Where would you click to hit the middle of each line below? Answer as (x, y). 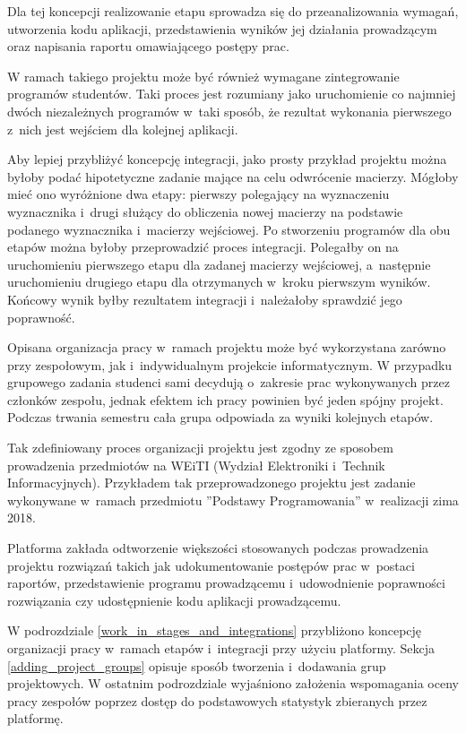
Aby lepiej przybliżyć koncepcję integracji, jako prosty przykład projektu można (227, 159)
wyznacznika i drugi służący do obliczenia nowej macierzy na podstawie (205, 211)
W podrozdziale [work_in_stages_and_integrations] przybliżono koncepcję (215, 630)
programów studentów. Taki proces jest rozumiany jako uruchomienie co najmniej (232, 94)
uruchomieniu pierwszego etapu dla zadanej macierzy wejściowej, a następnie (219, 264)
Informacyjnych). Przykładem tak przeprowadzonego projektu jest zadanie (211, 483)
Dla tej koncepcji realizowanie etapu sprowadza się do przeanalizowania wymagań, (233, 11)
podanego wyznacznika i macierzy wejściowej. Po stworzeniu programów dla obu (229, 229)
